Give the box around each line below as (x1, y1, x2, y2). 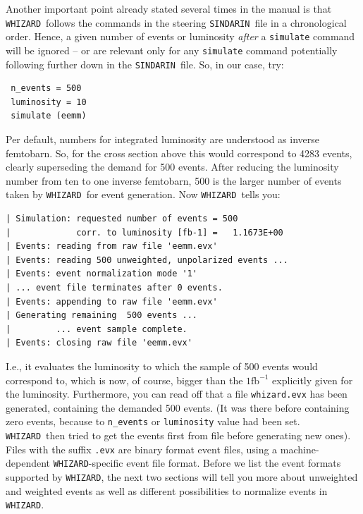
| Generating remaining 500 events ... (6, 310, 198, 321)
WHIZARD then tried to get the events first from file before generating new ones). (6, 428, 351, 443)
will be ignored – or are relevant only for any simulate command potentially (6, 42, 338, 57)
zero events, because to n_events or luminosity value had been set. (6, 414, 300, 429)
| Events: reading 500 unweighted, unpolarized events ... (6, 255, 288, 265)
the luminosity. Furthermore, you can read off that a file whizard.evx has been (6, 386, 347, 401)
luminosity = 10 (11, 97, 87, 107)
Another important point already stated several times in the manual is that (6, 1, 332, 16)
